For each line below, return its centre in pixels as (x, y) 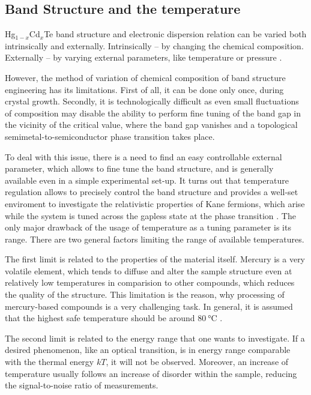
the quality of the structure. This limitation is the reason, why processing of (145, 294)
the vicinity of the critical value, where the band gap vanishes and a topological (151, 125)
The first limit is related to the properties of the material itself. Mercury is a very (155, 259)
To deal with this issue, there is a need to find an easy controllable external (143, 156)
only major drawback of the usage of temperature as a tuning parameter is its (148, 227)
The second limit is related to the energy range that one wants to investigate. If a (155, 338)
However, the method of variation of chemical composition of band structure (145, 77)
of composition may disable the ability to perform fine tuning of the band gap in (153, 113)
